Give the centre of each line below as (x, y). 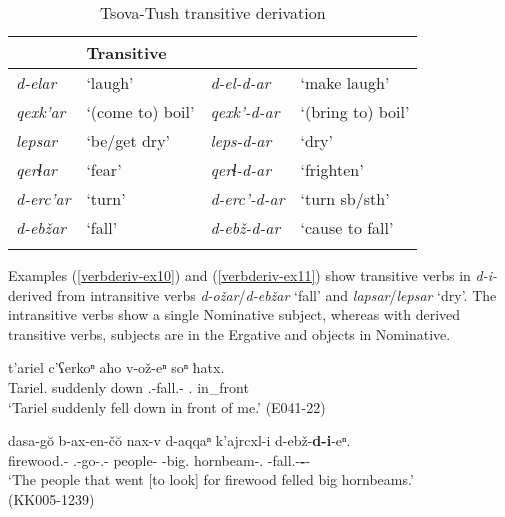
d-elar (36, 82)
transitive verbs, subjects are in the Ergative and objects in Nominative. (229, 333)
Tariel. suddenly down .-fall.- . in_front (128, 386)
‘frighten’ (332, 169)
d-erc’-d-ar (247, 198)
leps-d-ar (241, 140)
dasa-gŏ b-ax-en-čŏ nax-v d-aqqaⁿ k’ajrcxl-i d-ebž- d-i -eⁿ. (179, 440)
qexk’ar (41, 111)
